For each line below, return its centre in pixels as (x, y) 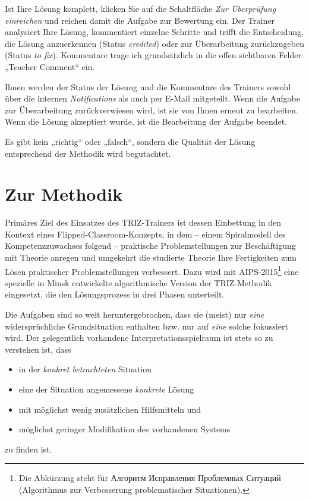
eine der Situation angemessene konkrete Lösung (106, 389)
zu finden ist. (29, 449)
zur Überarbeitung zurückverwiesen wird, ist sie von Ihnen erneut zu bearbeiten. (152, 110)
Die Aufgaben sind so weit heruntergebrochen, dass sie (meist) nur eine (135, 314)
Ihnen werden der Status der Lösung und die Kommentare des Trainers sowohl (148, 86)
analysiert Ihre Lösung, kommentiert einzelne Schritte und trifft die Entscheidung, (154, 32)
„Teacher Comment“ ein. (50, 66)
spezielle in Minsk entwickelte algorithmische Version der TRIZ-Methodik (138, 282)
